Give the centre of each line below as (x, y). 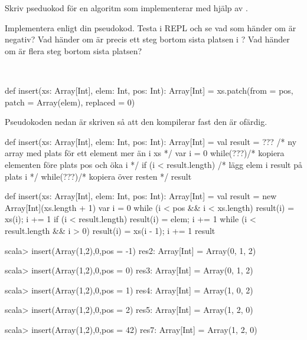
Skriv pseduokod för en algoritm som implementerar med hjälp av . (126, 8)
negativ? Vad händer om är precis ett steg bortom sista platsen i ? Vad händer (147, 39)
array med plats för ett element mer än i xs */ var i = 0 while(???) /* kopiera (145, 153)
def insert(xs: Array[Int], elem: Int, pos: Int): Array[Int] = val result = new (141, 196)
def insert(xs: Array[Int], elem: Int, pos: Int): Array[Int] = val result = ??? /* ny (151, 141)
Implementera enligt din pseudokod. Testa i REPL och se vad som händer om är (151, 27)
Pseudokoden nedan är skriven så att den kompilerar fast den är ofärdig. (136, 122)
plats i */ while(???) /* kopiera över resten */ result (98, 176)
